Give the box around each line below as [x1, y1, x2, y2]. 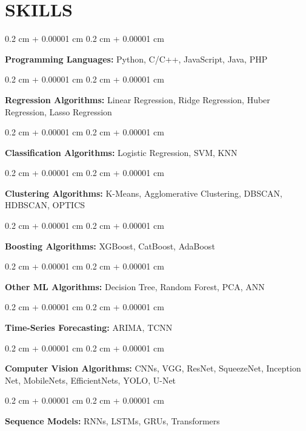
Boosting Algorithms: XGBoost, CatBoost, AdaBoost [5, 239, 215, 252]
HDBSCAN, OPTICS [5, 199, 85, 211]
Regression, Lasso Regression [5, 105, 112, 118]
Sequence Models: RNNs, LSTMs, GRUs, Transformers [5, 415, 220, 427]
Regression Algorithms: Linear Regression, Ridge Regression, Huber [5, 93, 270, 106]
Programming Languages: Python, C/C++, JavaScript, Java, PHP [5, 52, 268, 65]
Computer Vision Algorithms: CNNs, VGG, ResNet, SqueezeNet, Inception [5, 362, 301, 375]
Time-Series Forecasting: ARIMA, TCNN [5, 321, 173, 334]
